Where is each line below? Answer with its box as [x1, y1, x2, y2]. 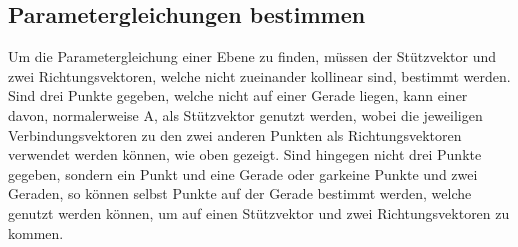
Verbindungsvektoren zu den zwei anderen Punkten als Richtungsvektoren [8, 124, 462, 145]
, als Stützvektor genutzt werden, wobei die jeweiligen [153, 104, 483, 125]
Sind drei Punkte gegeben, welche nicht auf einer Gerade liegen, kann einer [8, 85, 468, 106]
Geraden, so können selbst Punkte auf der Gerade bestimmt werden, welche [8, 183, 472, 204]
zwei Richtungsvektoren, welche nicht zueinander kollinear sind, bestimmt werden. [8, 65, 511, 86]
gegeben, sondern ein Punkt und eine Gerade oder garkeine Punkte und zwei [8, 163, 478, 184]
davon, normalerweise [8, 104, 139, 125]
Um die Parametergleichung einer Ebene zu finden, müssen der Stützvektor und [8, 46, 497, 67]
